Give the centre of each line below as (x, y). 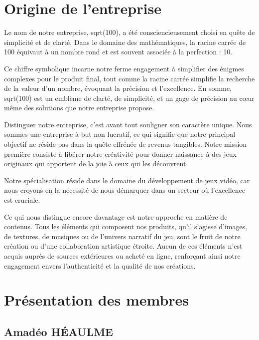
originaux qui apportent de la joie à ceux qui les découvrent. (96, 164)
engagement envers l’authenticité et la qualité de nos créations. (100, 265)
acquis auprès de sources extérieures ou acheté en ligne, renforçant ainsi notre (122, 256)
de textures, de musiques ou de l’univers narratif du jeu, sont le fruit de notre (122, 236)
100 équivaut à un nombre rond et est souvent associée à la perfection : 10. (118, 52)
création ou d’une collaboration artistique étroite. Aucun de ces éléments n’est (123, 246)
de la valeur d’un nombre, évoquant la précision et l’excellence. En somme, (118, 88)
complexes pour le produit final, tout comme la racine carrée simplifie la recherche (129, 78)
